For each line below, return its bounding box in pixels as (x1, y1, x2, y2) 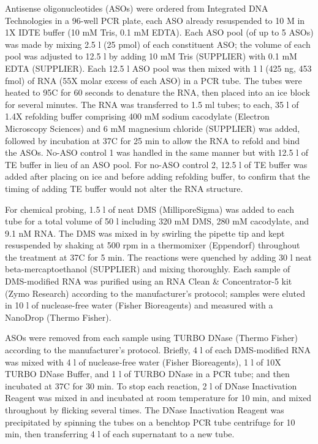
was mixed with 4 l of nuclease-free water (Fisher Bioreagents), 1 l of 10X (5, 355, 281, 368)
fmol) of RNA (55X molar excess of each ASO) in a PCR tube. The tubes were (5, 74, 302, 86)
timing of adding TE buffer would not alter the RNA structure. (5, 182, 243, 194)
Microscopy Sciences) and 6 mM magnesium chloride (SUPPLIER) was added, (5, 121, 300, 134)
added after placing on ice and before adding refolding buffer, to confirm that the (5, 170, 310, 183)
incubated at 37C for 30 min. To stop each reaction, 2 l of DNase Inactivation (5, 379, 297, 392)
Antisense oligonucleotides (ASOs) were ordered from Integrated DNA (5, 2, 268, 14)
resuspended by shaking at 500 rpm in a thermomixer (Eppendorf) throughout (5, 239, 300, 251)
